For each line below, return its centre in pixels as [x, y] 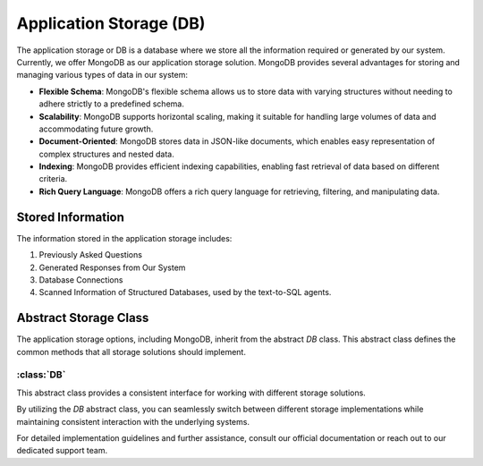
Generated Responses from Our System [112, 267]
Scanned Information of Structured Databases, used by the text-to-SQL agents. [185, 292]
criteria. [53, 179]
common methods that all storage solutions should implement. [131, 352]
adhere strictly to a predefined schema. [112, 104]
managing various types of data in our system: [102, 75]
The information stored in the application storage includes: [124, 238]
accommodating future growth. [96, 129]
